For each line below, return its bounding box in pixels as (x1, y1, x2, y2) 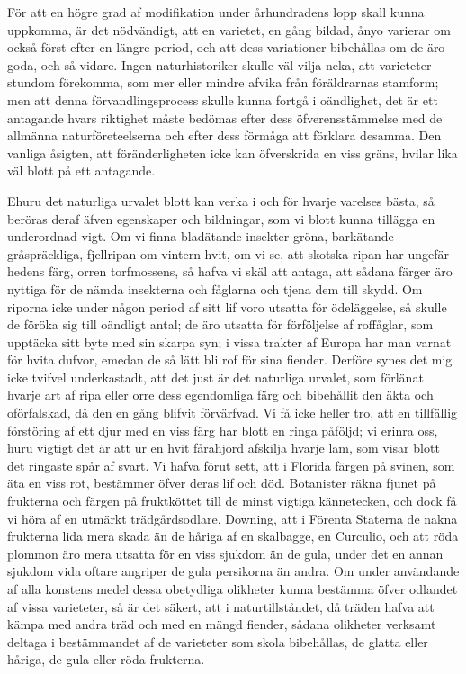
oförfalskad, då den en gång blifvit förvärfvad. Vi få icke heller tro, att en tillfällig (7, 403, 458, 422)
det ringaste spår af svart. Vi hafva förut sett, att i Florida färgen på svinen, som (7, 455, 455, 474)
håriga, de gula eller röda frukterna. (7, 650, 205, 669)
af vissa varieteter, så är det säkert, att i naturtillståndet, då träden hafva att (7, 597, 435, 616)
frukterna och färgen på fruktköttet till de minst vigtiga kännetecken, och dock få (7, 491, 457, 510)
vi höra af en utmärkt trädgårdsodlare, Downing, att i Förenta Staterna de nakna (7, 508, 458, 527)
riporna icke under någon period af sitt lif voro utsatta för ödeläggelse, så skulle (7, 297, 447, 316)
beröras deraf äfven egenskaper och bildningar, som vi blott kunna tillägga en (7, 209, 435, 228)
